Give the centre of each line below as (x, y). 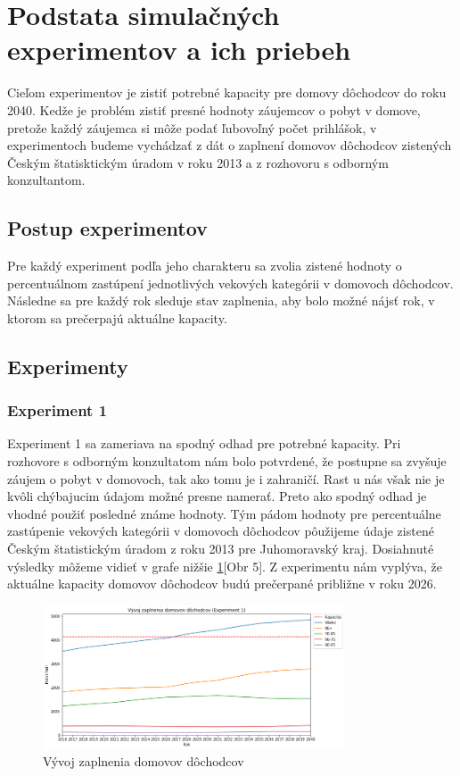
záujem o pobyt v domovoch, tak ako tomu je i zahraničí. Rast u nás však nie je (226, 478)
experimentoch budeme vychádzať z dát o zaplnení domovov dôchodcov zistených (230, 145)
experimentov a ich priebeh (179, 50)
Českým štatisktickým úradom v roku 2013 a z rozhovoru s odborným (198, 162)
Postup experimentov (107, 228)
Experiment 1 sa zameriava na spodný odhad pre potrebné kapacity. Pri (204, 443)
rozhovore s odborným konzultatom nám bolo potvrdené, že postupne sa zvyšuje (227, 461)
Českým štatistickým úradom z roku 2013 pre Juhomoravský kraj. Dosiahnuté (221, 549)
